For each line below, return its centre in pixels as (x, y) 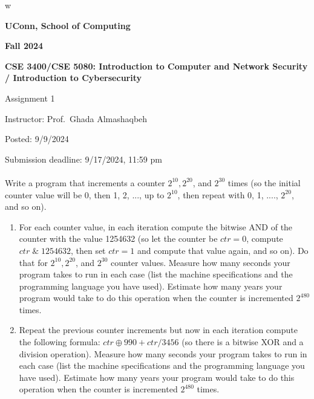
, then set (88, 250)
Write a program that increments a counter (85, 182)
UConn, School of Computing (68, 25)
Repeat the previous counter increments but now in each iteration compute (158, 330)
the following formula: (60, 342)
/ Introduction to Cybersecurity (73, 78)
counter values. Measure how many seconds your (201, 262)
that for (33, 262)
